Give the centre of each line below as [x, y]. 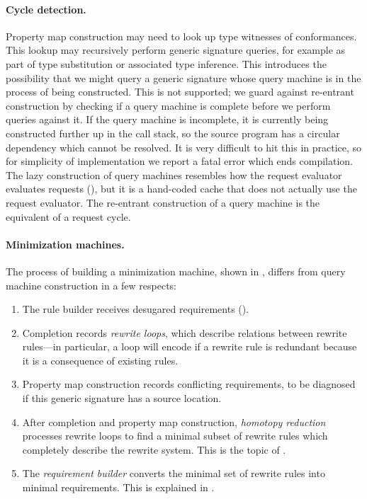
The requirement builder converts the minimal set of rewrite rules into [174, 473]
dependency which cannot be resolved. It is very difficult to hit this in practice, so [184, 147]
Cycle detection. [46, 9]
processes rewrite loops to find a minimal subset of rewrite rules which [175, 436]
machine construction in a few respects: [91, 285]
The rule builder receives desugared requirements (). [136, 309]
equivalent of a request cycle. [68, 216]
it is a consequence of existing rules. [100, 360]
